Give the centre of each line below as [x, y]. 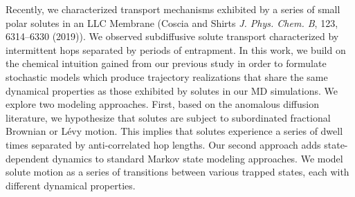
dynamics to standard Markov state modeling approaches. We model [198, 158]
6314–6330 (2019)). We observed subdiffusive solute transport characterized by [172, 36]
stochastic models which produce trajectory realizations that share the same [167, 76]
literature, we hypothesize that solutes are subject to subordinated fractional [168, 117]
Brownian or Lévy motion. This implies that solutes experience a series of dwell [174, 131]
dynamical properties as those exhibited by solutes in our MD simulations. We [172, 90]
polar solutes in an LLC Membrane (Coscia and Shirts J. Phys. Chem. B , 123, [172, 22]
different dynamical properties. [71, 185]
